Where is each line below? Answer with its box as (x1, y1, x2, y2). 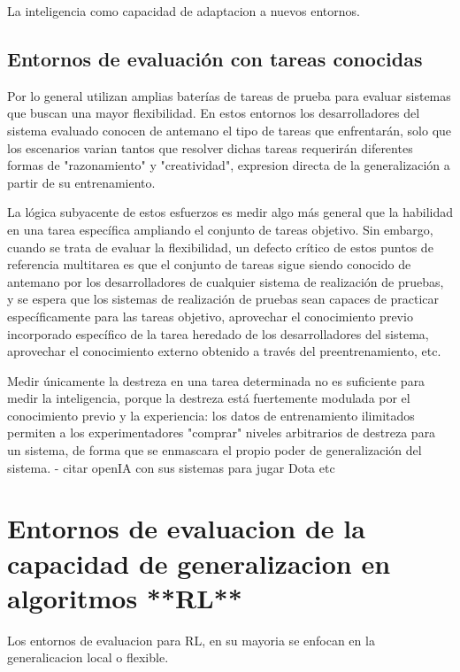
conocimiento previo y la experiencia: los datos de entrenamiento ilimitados (7, 406, 415, 424)
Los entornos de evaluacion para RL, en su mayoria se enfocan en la (7, 630, 375, 649)
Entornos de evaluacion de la (7, 510, 365, 546)
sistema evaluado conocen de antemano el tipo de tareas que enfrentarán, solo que (7, 120, 452, 139)
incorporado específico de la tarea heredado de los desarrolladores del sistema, (7, 324, 429, 343)
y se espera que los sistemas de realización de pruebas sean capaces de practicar (7, 290, 440, 308)
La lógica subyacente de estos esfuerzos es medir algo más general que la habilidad (7, 203, 453, 221)
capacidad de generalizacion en (7, 545, 391, 581)
